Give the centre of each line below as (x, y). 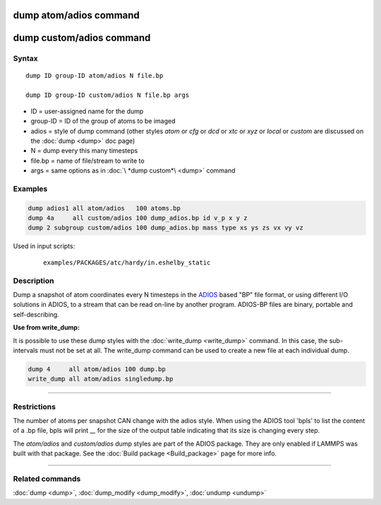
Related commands (47, 479)
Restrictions (35, 407)
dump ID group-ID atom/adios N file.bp (95, 75)
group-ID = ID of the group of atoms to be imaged (103, 121)
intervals (26, 350)
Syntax (25, 59)
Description (34, 281)
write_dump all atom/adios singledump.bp (101, 379)
